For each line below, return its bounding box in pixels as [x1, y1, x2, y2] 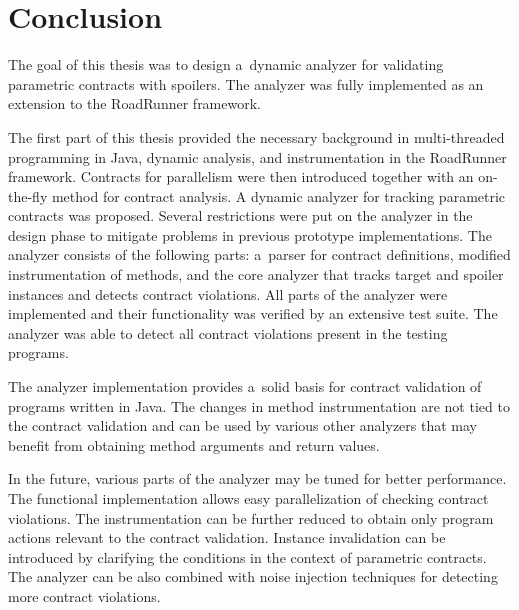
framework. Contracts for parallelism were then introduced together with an [8, 166, 474, 187]
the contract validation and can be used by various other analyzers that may [8, 415, 477, 436]
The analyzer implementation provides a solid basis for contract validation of [8, 376, 482, 397]
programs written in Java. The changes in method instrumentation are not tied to [8, 395, 510, 416]
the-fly [8, 185, 48, 206]
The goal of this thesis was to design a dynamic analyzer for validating [8, 54, 444, 75]
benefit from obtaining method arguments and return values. [8, 434, 380, 455]
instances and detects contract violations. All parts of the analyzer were [8, 283, 448, 304]
